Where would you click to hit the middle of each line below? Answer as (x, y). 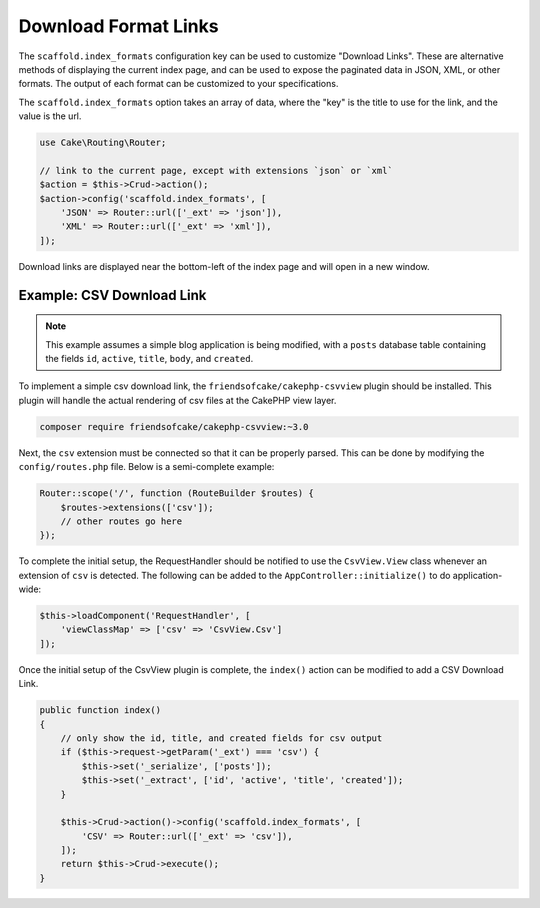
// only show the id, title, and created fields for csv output (221, 738)
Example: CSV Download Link (112, 295)
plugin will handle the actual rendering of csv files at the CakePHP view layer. (177, 400)
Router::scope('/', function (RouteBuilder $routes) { (176, 493)
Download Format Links (118, 26)
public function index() (100, 710)
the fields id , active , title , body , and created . (149, 358)
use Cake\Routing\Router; (103, 143)
